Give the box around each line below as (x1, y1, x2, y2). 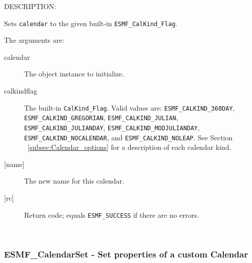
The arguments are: (4, 35, 64, 45)
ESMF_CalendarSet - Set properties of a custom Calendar (4, 247, 248, 260)
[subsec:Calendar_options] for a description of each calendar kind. (28, 142, 231, 152)
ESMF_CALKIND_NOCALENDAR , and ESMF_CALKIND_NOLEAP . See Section (24, 132, 233, 142)
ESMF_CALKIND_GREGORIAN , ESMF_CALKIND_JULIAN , (24, 112, 178, 123)
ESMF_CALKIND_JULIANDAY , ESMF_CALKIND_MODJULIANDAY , (24, 122, 200, 132)
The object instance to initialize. (24, 68, 124, 79)
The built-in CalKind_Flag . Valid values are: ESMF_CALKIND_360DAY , (24, 102, 235, 113)
